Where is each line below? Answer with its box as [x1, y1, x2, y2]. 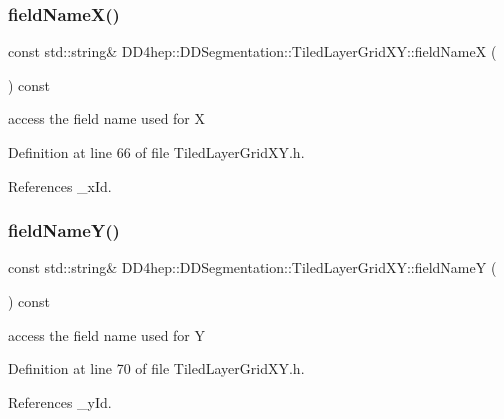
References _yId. [8, 391, 112, 412]
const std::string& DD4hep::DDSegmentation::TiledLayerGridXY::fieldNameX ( [8, 41, 497, 62]
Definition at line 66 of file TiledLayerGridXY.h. [8, 142, 305, 162]
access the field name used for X [8, 108, 206, 129]
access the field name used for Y [8, 324, 206, 345]
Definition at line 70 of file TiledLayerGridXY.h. [8, 358, 305, 379]
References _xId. [8, 175, 112, 196]
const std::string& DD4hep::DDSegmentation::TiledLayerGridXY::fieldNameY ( [8, 257, 497, 278]
